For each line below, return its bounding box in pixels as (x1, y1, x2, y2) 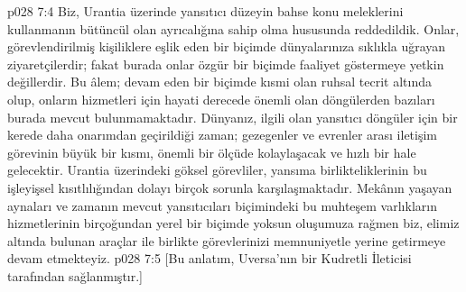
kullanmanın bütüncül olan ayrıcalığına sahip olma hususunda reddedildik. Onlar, (7, 19, 460, 38)
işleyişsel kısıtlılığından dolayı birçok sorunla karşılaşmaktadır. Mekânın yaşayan (7, 178, 452, 196)
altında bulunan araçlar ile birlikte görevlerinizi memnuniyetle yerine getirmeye (7, 231, 446, 250)
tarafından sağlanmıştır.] (7, 266, 143, 285)
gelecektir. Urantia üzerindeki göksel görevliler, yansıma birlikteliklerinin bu (7, 160, 427, 179)
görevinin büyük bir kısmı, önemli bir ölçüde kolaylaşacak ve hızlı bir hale (7, 142, 416, 161)
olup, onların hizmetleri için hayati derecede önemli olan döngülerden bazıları (7, 89, 435, 108)
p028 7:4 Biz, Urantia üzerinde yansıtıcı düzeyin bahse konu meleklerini (7, 2, 404, 20)
